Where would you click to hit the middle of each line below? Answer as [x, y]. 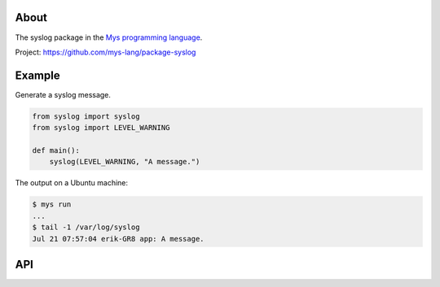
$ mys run [52, 204]
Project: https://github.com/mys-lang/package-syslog [106, 52]
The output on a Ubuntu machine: [72, 183]
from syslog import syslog [86, 116]
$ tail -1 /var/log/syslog [86, 227]
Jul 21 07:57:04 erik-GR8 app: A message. [118, 239]
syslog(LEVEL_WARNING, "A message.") [125, 162]
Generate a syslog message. [63, 94]
